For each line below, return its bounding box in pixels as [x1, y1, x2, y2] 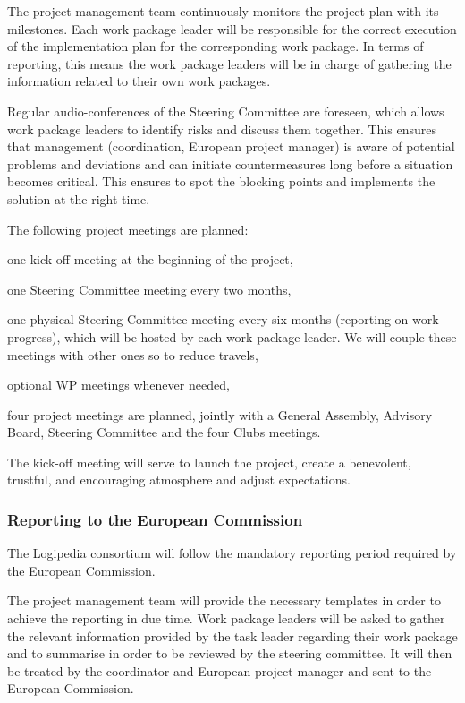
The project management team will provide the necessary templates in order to [7, 591, 441, 610]
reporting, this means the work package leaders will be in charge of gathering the [7, 54, 452, 73]
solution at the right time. [7, 189, 150, 208]
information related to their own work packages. [7, 72, 271, 90]
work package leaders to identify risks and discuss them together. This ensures [7, 119, 436, 138]
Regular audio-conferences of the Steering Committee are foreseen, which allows [7, 101, 444, 120]
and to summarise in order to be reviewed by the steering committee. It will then [7, 644, 452, 663]
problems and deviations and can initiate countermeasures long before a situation [7, 154, 453, 173]
